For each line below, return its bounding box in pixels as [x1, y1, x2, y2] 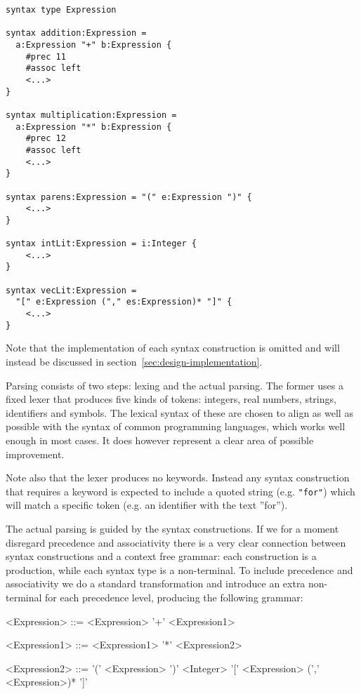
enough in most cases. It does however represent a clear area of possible [6, 432, 314, 447]
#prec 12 [25, 133, 66, 144]
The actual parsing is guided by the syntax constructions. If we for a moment [6, 521, 339, 535]
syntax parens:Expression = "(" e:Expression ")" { [6, 192, 252, 202]
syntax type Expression [6, 5, 117, 15]
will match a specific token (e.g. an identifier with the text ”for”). [6, 498, 288, 512]
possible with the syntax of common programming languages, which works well [6, 419, 346, 434]
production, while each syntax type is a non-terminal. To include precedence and [6, 562, 353, 577]
